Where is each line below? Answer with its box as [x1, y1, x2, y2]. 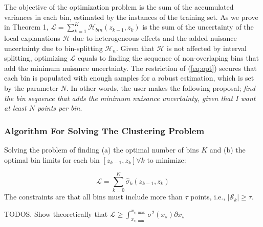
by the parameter [4, 82, 58, 93]
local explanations [4, 32, 60, 43]
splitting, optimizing [4, 53, 68, 63]
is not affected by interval [166, 42, 247, 53]
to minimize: [147, 154, 186, 165]
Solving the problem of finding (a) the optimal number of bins [4, 144, 199, 155]
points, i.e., [190, 191, 226, 202]
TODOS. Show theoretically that [4, 208, 108, 219]
